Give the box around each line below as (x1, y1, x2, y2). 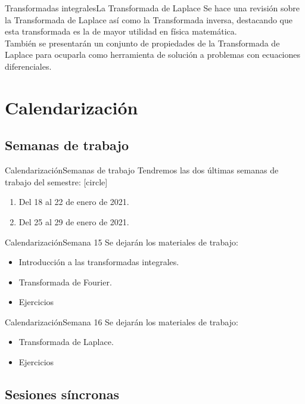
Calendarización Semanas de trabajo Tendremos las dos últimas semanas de (5, 164, 279, 176)
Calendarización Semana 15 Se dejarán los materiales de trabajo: (5, 235, 238, 248)
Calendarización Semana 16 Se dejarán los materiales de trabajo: (5, 315, 238, 328)
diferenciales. (5, 60, 52, 72)
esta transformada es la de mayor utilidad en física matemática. (5, 25, 237, 38)
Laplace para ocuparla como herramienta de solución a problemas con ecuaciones (5, 48, 301, 61)
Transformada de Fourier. (18, 275, 112, 288)
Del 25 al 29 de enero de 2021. (18, 215, 129, 228)
